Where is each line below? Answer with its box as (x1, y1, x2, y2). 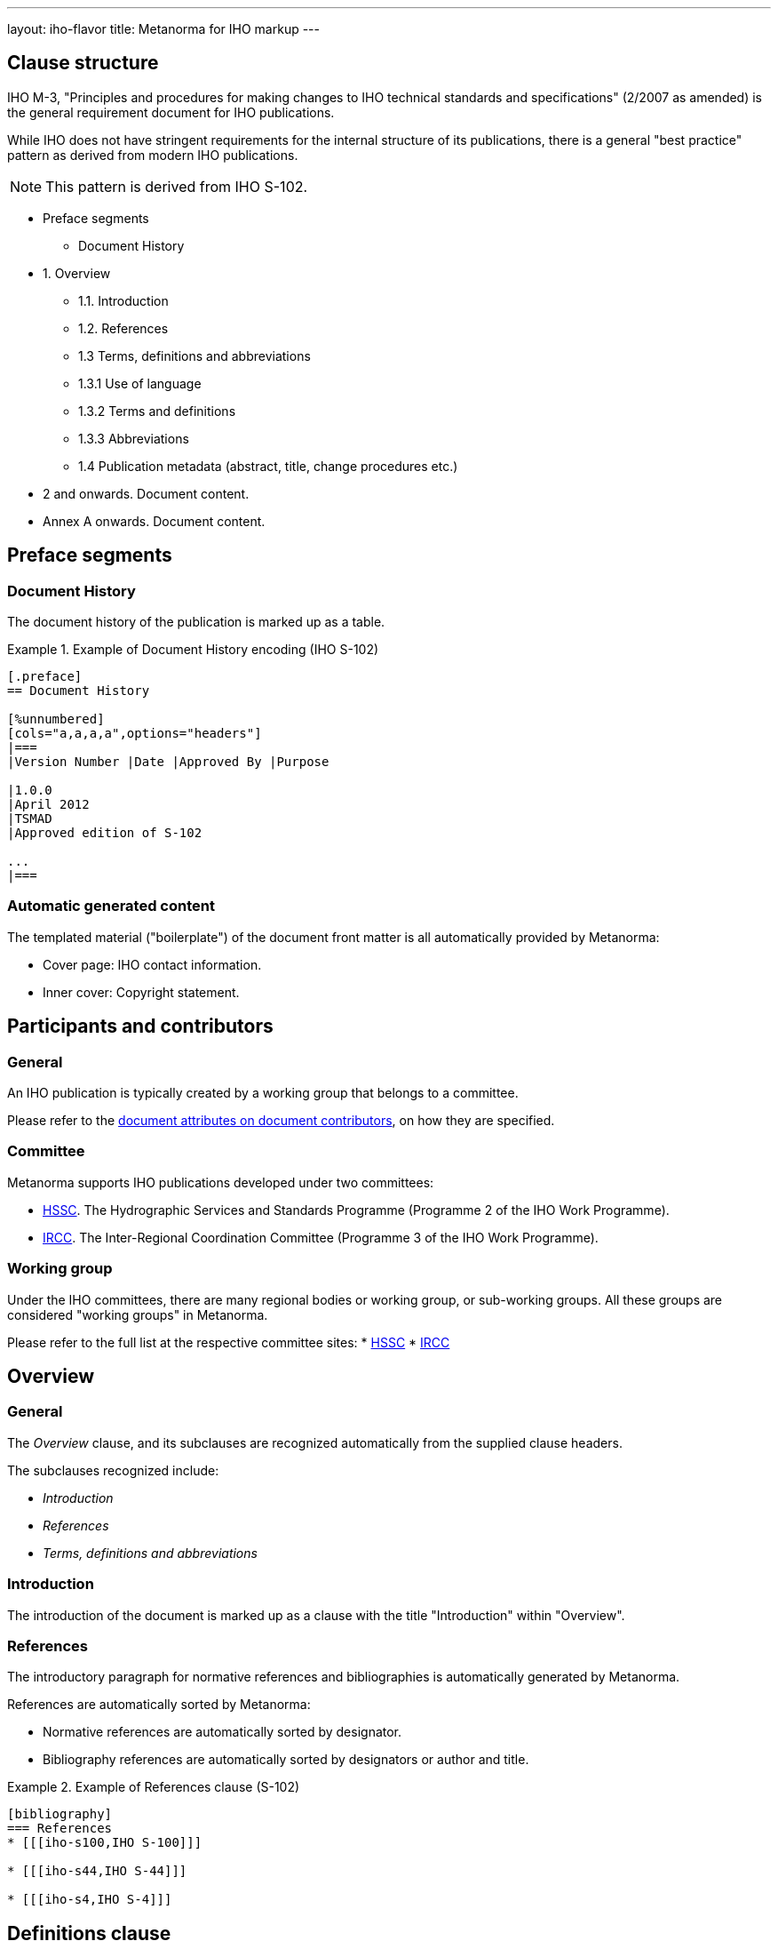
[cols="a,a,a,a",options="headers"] (7, 726, 262, 741)
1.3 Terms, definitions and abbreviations (78, 347, 311, 363)
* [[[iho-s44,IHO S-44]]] (7, 1864, 187, 1879)
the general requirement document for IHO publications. (7, 104, 335, 120)
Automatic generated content (7, 897, 215, 915)
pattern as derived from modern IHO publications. (7, 147, 298, 163)
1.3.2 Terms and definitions (78, 403, 236, 419)
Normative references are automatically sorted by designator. (43, 1724, 402, 1740)
